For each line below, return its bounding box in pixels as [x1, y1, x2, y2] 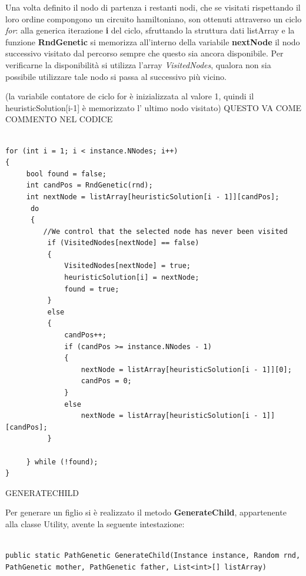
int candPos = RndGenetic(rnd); [26, 181, 153, 190]
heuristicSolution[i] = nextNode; [64, 273, 199, 282]
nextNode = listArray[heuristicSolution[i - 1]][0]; [81, 365, 292, 374]
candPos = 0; [81, 377, 132, 386]
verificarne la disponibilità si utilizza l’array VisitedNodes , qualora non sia [5, 58, 271, 71]
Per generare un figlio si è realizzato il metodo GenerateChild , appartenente [5, 506, 287, 518]
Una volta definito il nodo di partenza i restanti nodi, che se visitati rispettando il [5, 1, 301, 13]
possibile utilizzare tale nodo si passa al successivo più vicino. [5, 70, 227, 82]
